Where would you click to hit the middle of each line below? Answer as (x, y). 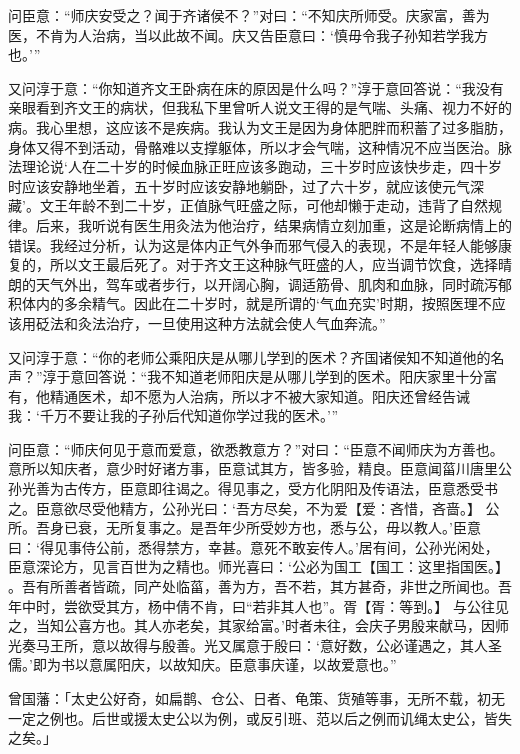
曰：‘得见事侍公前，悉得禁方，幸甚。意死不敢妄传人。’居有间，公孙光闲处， (253, 546)
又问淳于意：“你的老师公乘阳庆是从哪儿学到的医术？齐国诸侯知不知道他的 (249, 356)
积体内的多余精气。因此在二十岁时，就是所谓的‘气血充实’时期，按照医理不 (250, 303)
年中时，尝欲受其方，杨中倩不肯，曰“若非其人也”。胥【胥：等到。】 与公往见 (258, 605)
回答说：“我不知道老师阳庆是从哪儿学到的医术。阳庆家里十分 (284, 376)
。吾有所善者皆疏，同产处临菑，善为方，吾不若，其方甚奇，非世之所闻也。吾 (260, 586)
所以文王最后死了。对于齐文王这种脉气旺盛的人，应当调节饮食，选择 (273, 264)
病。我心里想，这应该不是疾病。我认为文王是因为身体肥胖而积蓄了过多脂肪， (260, 126)
